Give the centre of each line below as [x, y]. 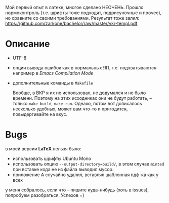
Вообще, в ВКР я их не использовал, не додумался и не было [79, 93]
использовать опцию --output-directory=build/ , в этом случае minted [88, 164]
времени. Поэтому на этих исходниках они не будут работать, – [82, 98]
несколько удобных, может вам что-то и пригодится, [70, 109]
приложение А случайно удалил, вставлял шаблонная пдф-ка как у [86, 175]
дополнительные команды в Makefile [53, 83]
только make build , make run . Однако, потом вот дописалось [77, 103]
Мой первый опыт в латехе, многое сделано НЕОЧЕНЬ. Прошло [74, 7]
